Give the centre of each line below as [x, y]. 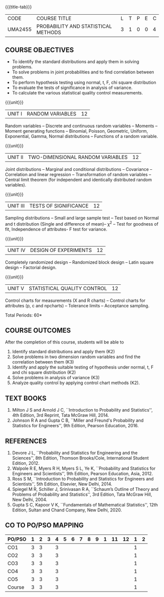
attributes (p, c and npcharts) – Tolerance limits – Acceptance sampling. [77, 305]
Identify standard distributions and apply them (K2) [63, 352]
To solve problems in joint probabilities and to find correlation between [83, 72]
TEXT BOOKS [26, 398]
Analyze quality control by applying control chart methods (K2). [76, 383]
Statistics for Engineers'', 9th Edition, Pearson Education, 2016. [75, 426]
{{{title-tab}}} [19, 7]
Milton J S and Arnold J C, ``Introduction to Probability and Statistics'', [82, 410]
